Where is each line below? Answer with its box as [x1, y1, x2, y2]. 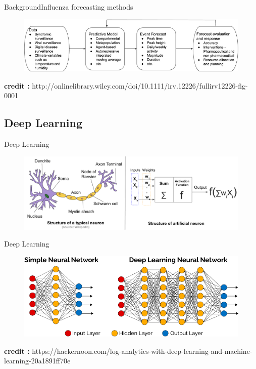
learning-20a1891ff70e [4, 355, 71, 366]
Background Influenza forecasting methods [4, 2, 133, 12]
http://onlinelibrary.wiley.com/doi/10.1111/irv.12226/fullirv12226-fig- [32, 80, 248, 91]
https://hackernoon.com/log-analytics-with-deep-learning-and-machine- [32, 345, 252, 356]
